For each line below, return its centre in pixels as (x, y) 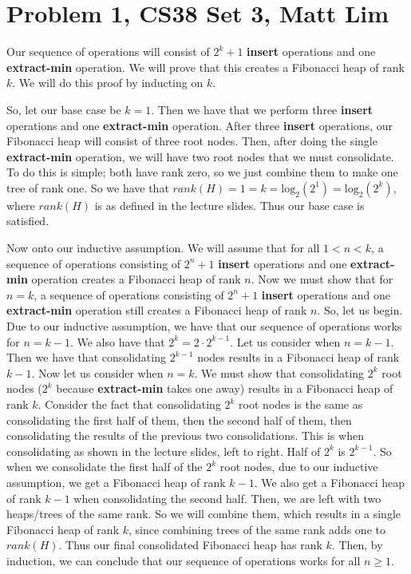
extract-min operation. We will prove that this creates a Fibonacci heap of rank (205, 67)
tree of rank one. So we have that (88, 187)
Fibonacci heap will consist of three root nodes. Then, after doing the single (192, 141)
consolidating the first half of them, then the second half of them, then (179, 420)
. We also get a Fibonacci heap (330, 482)
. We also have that (117, 341)
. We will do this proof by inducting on (108, 83)
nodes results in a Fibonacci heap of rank (298, 357)
